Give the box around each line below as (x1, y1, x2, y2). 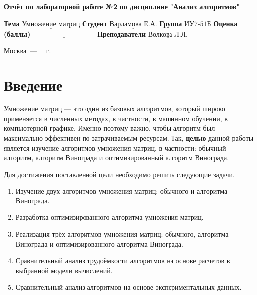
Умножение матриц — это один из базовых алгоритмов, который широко (4, 103, 225, 114)
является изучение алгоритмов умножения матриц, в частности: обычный (4, 142, 226, 153)
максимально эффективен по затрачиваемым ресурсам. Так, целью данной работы (4, 132, 254, 143)
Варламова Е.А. (109, 20, 157, 28)
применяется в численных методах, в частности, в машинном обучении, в (4, 113, 228, 123)
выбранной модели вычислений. (15, 265, 113, 275)
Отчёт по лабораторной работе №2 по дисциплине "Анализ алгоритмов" (4, 1, 240, 11)
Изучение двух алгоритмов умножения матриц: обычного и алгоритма (15, 186, 228, 196)
